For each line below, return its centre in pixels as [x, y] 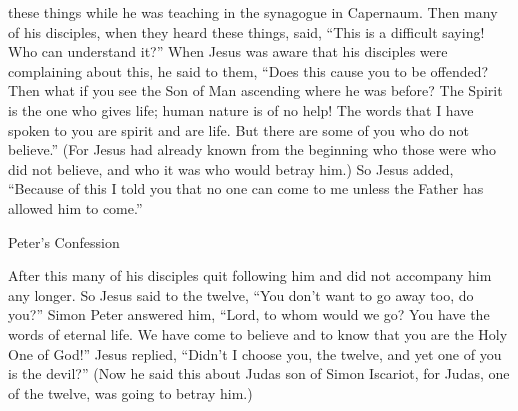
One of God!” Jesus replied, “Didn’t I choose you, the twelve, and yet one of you [255, 353]
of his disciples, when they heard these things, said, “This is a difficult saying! [246, 31]
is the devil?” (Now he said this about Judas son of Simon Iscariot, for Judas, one [259, 373]
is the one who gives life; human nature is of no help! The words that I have [241, 109]
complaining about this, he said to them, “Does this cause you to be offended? [248, 70]
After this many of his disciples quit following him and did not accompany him [250, 275]
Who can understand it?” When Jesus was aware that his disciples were [228, 51]
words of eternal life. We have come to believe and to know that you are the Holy [258, 333]
